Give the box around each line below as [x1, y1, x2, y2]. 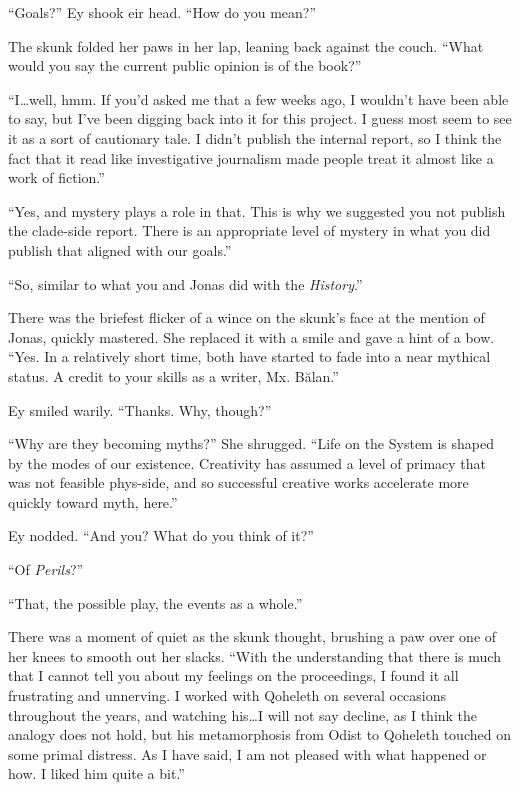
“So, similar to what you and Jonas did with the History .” [8, 273, 363, 294]
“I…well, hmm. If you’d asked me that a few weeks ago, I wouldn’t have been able [8, 88, 509, 109]
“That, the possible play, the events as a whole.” [8, 592, 303, 613]
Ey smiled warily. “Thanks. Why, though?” [8, 399, 272, 420]
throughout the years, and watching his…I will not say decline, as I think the [8, 704, 478, 725]
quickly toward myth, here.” [8, 491, 178, 512]
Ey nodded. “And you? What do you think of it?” [8, 525, 314, 546]
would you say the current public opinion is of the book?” [8, 55, 362, 76]
